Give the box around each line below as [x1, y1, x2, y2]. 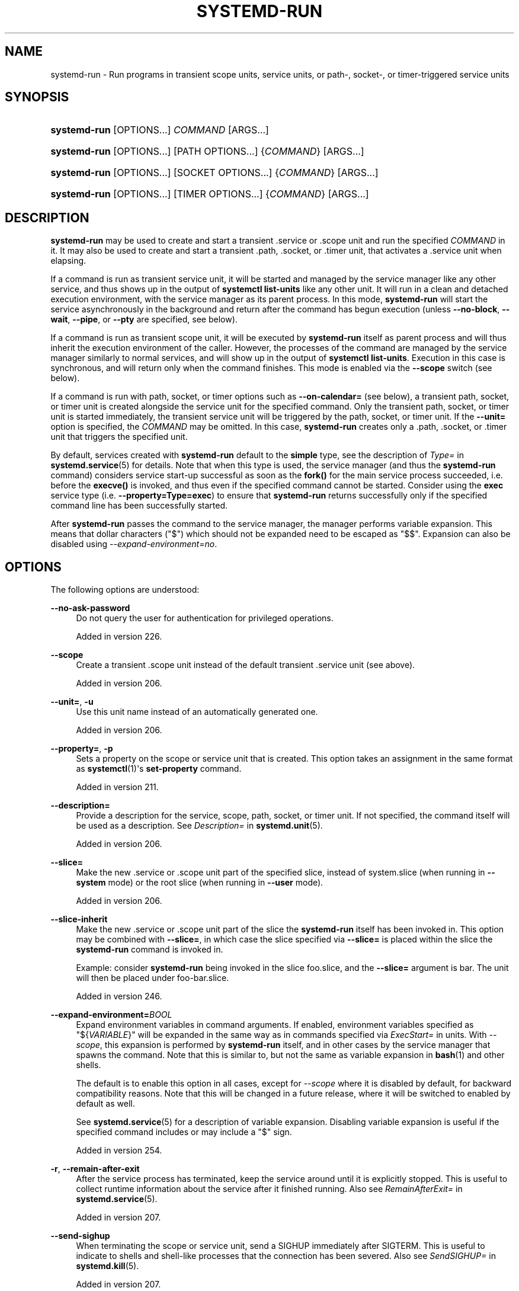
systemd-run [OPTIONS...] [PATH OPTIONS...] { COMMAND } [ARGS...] [50, 145, 364, 158]
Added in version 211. [76, 782, 159, 793]
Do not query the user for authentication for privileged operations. [76, 613, 334, 624]
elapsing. [50, 255, 86, 266]
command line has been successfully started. [50, 500, 228, 511]
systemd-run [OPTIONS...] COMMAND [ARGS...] [50, 124, 269, 136]
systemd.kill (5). [76, 1261, 139, 1271]
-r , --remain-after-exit [50, 1164, 140, 1174]
